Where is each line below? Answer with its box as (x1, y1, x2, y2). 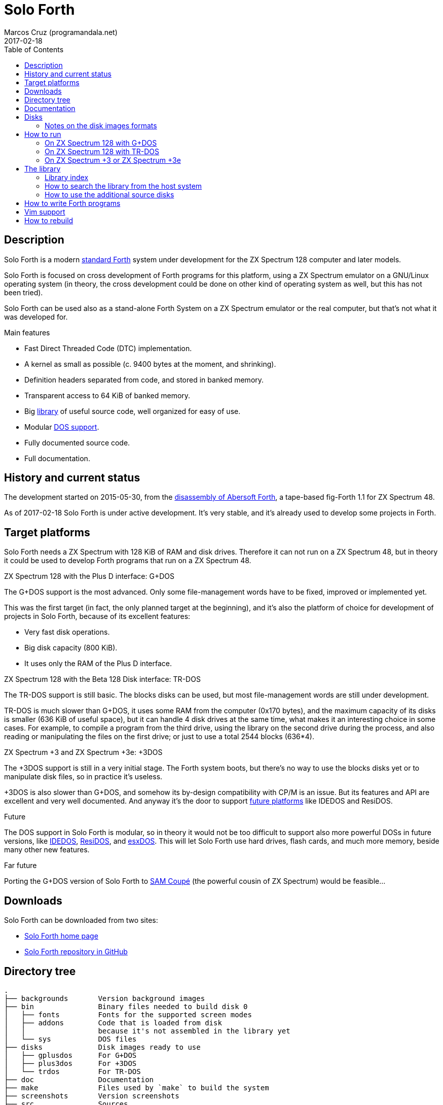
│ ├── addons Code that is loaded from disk (4, 1018, 222, 1027)
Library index (45, 172, 89, 182)
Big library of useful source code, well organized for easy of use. (24, 406, 241, 416)
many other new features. (4, 845, 90, 854)
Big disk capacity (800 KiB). (24, 643, 118, 652)
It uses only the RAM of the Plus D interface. (24, 659, 172, 668)
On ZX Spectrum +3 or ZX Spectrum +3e (45, 155, 181, 164)
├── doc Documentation (4, 1075, 154, 1084)
